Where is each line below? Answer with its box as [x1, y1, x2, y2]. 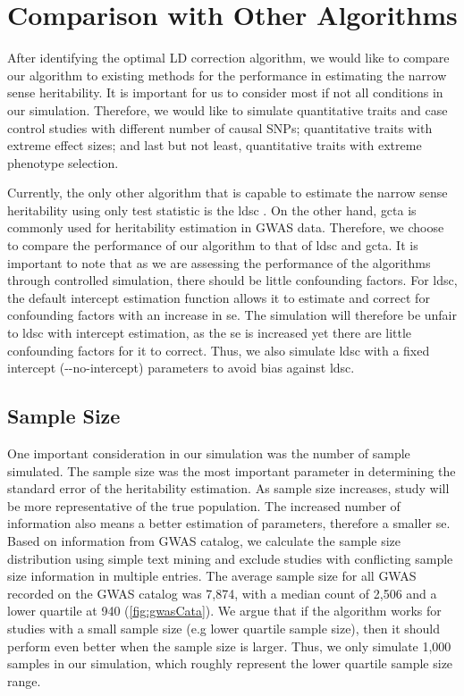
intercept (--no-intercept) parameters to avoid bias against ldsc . [7, 358, 355, 377]
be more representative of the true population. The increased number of [7, 496, 401, 515]
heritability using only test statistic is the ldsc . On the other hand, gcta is [7, 200, 417, 219]
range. [7, 671, 41, 690]
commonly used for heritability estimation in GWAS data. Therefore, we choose [7, 218, 444, 237]
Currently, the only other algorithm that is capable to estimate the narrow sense [7, 183, 448, 202]
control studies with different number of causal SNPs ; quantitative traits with [7, 118, 433, 137]
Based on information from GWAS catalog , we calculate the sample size [7, 531, 401, 549]
